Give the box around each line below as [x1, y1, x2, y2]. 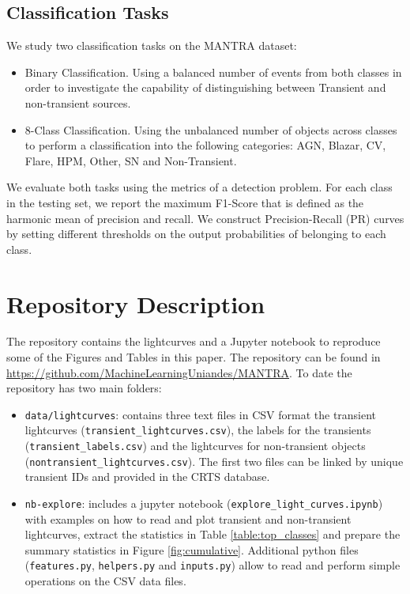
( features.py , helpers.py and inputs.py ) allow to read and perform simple [24, 557, 401, 573]
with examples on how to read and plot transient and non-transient [24, 510, 352, 527]
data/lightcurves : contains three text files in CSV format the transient [24, 406, 377, 422]
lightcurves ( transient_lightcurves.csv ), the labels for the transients [24, 422, 371, 438]
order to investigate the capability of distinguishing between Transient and [24, 79, 386, 96]
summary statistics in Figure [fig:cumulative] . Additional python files [24, 541, 359, 558]
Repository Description [6, 287, 265, 320]
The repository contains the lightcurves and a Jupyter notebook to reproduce [6, 333, 381, 350]
